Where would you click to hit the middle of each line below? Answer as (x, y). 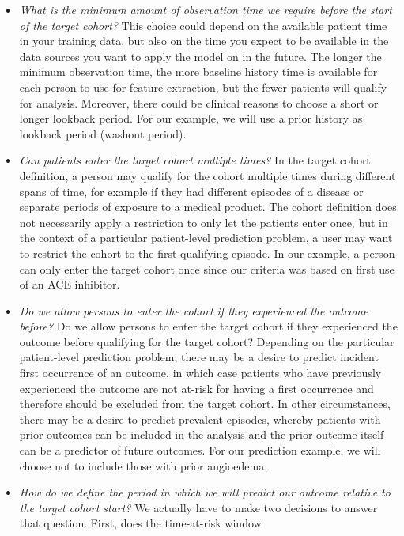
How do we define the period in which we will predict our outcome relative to (205, 492)
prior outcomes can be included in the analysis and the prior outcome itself (202, 434)
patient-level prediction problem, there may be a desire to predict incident (199, 357)
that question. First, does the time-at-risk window (140, 523)
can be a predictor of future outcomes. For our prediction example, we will (200, 450)
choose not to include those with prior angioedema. (143, 465)
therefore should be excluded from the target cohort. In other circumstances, (205, 404)
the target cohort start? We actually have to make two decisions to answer (198, 507)
